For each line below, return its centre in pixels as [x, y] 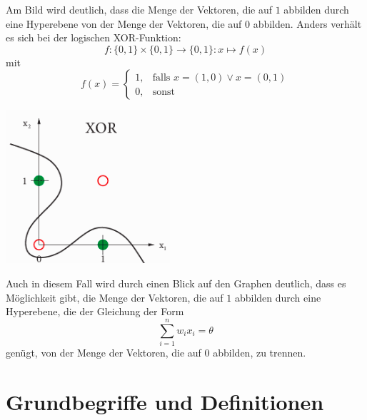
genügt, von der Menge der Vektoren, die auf [104, 352]
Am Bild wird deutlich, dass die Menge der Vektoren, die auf [139, 9]
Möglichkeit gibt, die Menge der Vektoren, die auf [115, 297]
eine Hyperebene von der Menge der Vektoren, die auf [124, 23]
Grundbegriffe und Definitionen [165, 401]
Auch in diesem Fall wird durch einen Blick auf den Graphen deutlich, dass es [176, 283]
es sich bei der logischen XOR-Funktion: [94, 37]
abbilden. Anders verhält [307, 23]
